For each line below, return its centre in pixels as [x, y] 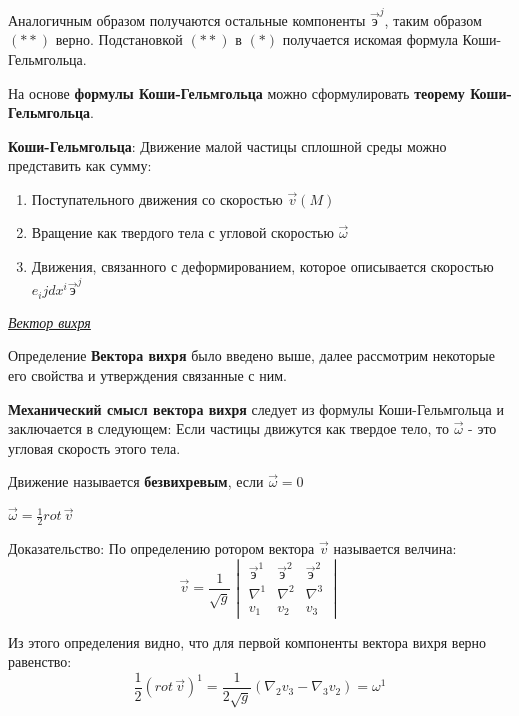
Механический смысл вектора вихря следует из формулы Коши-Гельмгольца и [256, 408]
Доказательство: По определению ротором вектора [161, 548]
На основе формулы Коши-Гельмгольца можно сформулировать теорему [236, 92]
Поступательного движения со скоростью [157, 198]
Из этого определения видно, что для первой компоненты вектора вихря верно [247, 641]
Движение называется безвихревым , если [136, 481]
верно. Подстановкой [119, 39]
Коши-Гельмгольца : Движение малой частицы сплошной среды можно [227, 145]
